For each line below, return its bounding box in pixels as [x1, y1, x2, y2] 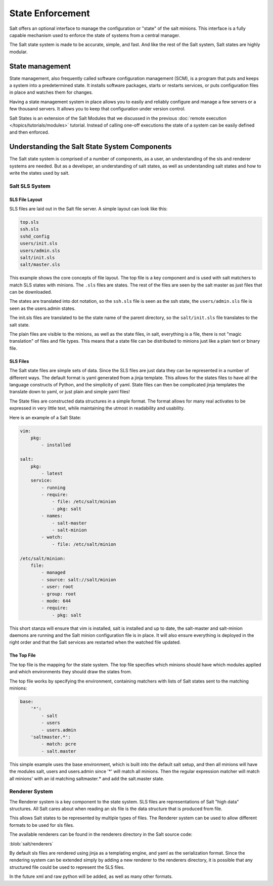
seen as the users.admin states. [9, 305, 76, 311]
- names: [41, 513, 63, 519]
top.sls [20, 219, 39, 225]
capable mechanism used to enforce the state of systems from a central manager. [9, 32, 180, 38]
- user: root [41, 584, 74, 590]
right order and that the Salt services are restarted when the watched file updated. [9, 639, 181, 646]
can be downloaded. [9, 289, 53, 295]
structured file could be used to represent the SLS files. [9, 864, 125, 870]
